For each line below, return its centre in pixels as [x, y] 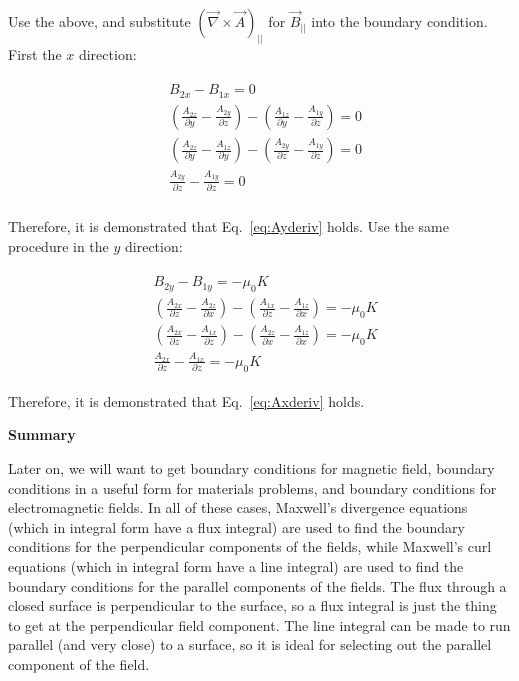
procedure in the [58, 245]
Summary [42, 434]
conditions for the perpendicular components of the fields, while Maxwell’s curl [250, 546]
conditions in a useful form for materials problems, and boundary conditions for [252, 487]
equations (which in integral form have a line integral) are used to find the [236, 565]
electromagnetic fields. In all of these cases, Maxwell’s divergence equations [238, 507]
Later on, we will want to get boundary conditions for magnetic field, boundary [251, 467]
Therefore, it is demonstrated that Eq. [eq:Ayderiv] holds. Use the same [228, 226]
